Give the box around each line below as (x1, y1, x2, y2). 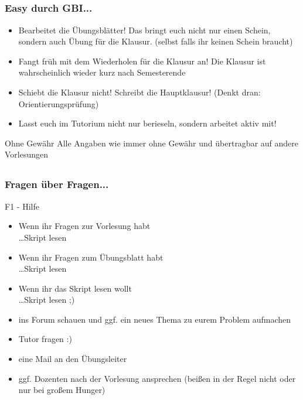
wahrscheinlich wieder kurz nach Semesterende (18, 66, 186, 78)
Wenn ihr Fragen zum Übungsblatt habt (18, 251, 164, 263)
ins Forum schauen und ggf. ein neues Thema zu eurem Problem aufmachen (18, 313, 291, 325)
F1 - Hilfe (5, 200, 39, 212)
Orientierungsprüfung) (18, 97, 99, 110)
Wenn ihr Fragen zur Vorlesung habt (18, 220, 151, 232)
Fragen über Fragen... (5, 177, 109, 192)
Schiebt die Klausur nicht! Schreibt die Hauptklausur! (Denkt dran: (18, 86, 261, 98)
